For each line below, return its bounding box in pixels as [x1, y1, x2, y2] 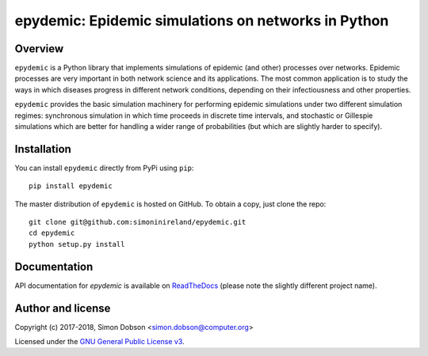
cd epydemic [29, 229, 75, 237]
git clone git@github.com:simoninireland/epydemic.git [29, 218, 246, 227]
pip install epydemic [29, 182, 113, 191]
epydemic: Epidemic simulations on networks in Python [14, 12, 389, 29]
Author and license [14, 301, 111, 315]
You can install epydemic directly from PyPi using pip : [14, 163, 194, 172]
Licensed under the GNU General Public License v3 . [14, 337, 185, 347]
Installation [14, 142, 71, 156]
